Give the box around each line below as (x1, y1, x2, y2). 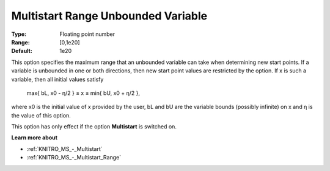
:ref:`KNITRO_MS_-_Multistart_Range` (26, 154, 122, 161)
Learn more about (11, 134, 58, 141)
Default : (11, 47, 33, 55)
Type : (11, 30, 27, 38)
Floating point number (59, 30, 116, 38)
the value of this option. (11, 111, 71, 119)
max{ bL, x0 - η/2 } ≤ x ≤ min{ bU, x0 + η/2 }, (26, 89, 141, 97)
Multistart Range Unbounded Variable (11, 9, 208, 23)
